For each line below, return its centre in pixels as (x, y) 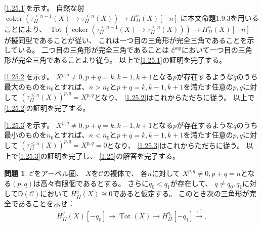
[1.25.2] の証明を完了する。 (47, 108)
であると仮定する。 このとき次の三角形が (181, 193)
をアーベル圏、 (59, 173)
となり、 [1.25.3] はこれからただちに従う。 (176, 145)
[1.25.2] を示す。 (29, 77)
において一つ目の (210, 50)
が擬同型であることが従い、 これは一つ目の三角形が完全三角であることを (126, 40)
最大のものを (25, 86)
